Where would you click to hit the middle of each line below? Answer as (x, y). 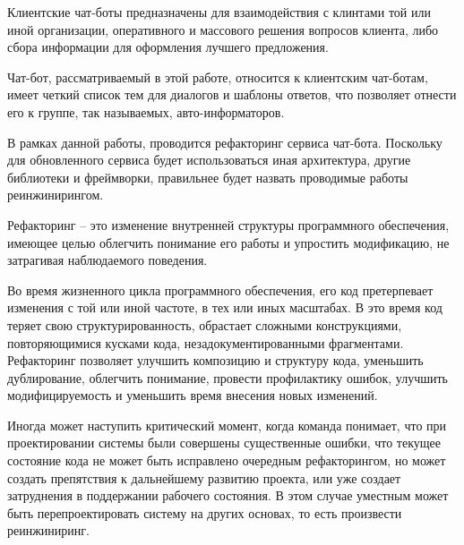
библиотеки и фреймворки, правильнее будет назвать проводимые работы (208, 177)
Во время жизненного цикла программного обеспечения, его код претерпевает (220, 290)
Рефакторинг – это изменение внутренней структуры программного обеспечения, (228, 224)
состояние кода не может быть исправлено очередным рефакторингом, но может (227, 460)
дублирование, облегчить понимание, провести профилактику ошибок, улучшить (228, 377)
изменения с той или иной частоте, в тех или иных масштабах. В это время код (225, 307)
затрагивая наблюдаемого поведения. (107, 260)
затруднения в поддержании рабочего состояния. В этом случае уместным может (228, 495)
